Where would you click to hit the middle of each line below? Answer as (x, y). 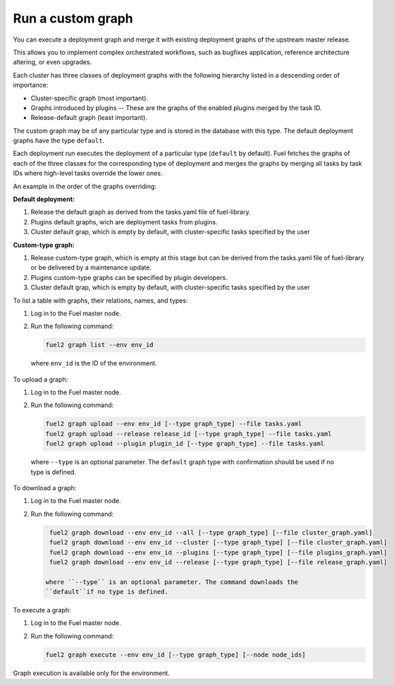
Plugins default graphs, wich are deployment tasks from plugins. (124, 222)
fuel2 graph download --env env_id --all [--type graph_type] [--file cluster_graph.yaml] (211, 532)
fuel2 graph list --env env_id (100, 345)
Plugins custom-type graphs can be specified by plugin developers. (129, 277)
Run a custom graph (73, 18)
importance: (31, 85)
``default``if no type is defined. (107, 592)
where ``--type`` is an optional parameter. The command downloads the (172, 582)
